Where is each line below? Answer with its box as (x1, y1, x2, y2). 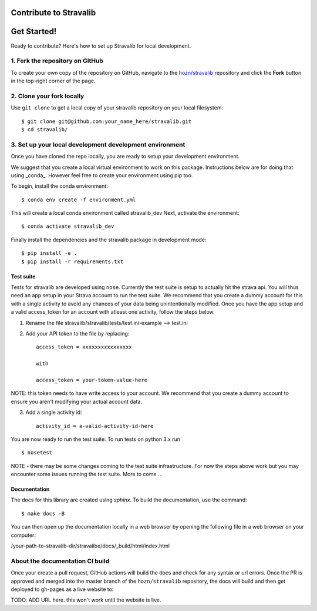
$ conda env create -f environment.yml (21, 196, 136, 203)
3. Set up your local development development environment (11, 140, 186, 148)
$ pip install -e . (21, 250, 77, 257)
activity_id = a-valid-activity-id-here (36, 423, 154, 429)
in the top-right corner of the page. (11, 77, 96, 85)
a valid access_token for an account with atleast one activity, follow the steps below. (11, 308, 215, 316)
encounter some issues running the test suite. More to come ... (11, 471, 163, 478)
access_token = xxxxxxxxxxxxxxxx (36, 344, 132, 350)
